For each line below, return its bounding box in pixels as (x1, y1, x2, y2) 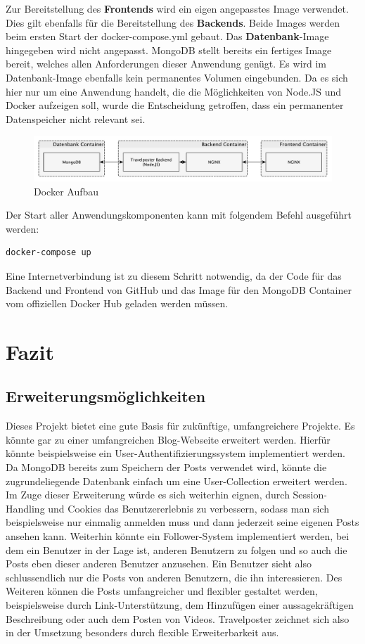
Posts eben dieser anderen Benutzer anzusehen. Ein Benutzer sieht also (6, 556, 312, 571)
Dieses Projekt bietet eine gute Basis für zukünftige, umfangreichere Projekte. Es (6, 418, 355, 433)
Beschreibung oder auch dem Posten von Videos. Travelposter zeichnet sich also (6, 611, 350, 626)
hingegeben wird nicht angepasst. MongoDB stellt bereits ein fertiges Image (6, 42, 332, 57)
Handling (6, 501, 45, 515)
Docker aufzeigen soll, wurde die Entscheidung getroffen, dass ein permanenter (6, 98, 344, 112)
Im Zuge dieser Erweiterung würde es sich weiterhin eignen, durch (6, 487, 290, 502)
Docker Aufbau (34, 183, 99, 198)
